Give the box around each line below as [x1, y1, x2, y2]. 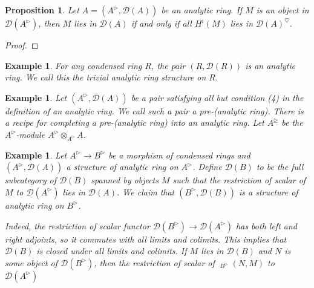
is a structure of [238, 185, 298, 198]
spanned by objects [91, 174, 159, 186]
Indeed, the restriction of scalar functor [5, 219, 150, 232]
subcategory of [5, 174, 56, 186]
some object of [5, 256, 57, 269]
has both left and [236, 219, 297, 232]
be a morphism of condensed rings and [108, 148, 250, 161]
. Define [192, 160, 222, 173]
